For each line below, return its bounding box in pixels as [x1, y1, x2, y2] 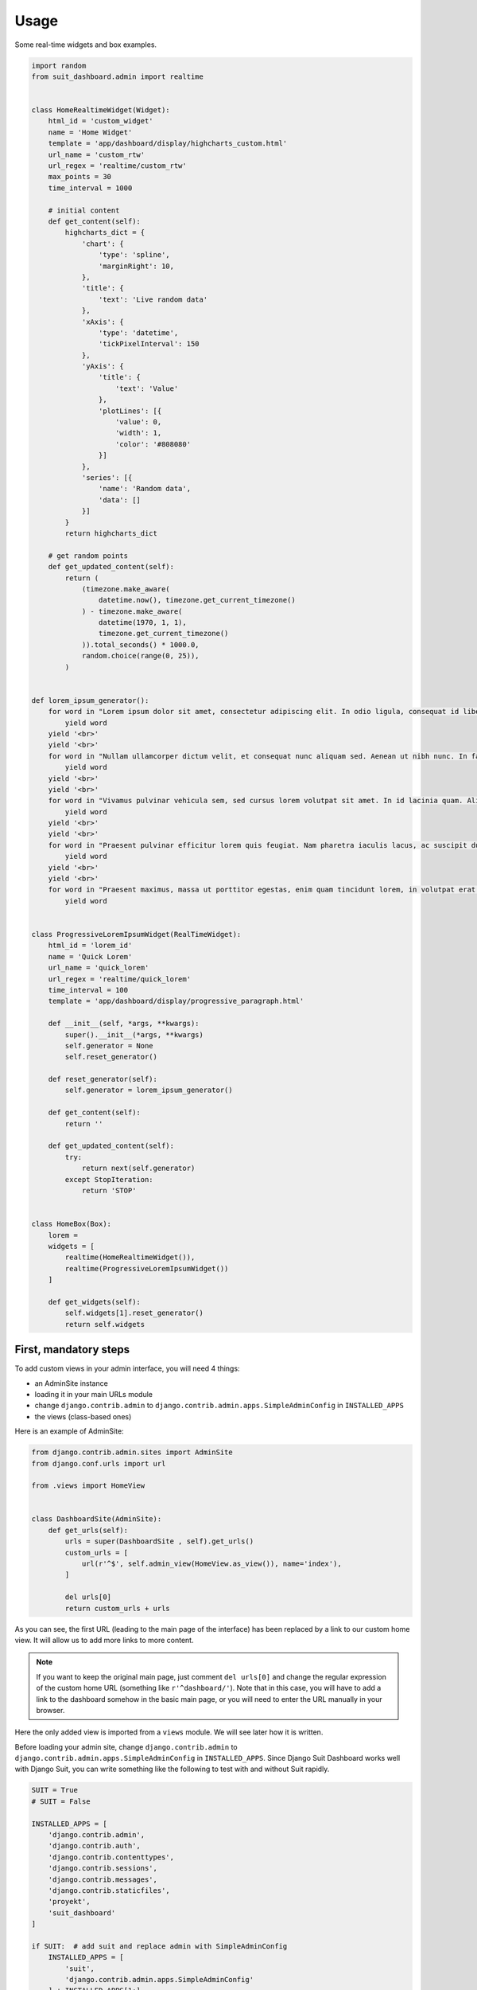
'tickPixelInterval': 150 [98, 339, 200, 349]
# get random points [48, 551, 129, 560]
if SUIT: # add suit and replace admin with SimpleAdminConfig [31, 1941, 288, 1950]
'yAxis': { [81, 362, 125, 371]
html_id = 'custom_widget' [48, 116, 154, 126]
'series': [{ [81, 473, 133, 482]
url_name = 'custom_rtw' [48, 150, 145, 159]
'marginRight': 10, [98, 261, 175, 271]
